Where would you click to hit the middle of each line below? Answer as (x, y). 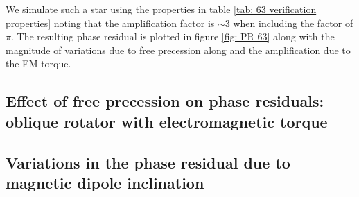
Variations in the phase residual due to (148, 162)
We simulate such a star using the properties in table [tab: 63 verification (161, 9)
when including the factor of (293, 23)
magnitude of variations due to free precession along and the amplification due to (178, 50)
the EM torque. (38, 63)
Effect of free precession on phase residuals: (165, 101)
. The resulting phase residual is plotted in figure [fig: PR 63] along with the (173, 36)
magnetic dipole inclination (105, 182)
